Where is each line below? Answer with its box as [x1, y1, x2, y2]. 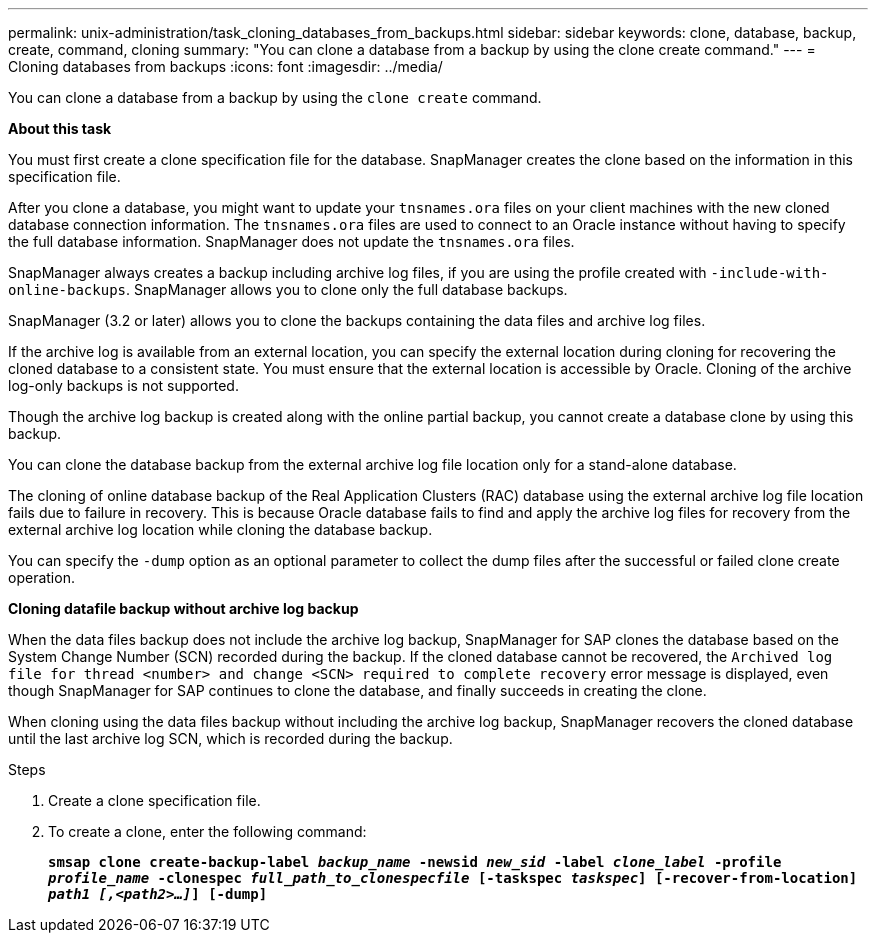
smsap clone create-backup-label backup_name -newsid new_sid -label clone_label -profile [48, 854, 782, 870]
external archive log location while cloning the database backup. [8, 521, 433, 538]
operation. [8, 569, 75, 586]
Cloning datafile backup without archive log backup [8, 600, 359, 617]
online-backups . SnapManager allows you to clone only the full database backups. [8, 281, 568, 298]
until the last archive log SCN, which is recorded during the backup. [8, 730, 453, 747]
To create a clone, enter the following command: [48, 823, 367, 840]
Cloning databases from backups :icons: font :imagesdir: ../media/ [8, 58, 443, 75]
